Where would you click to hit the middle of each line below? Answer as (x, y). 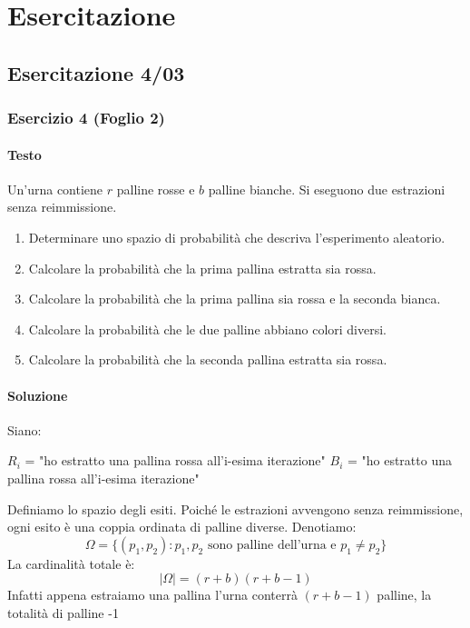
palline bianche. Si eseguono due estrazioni (327, 189)
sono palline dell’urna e (272, 545)
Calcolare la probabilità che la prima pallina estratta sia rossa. (202, 268)
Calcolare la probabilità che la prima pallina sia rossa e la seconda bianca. (235, 299)
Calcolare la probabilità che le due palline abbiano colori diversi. (208, 329)
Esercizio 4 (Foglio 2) (86, 118)
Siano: (24, 429)
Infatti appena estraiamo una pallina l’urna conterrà (152, 595)
